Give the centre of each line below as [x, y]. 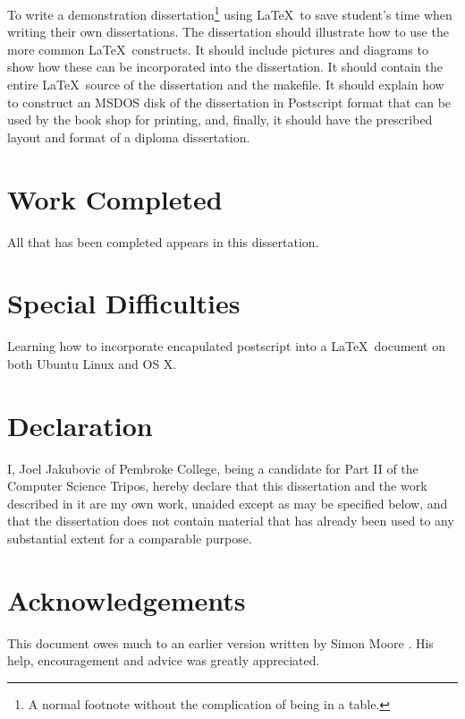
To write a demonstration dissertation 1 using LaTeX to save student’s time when [230, 13]
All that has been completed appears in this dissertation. [163, 241]
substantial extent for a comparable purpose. [130, 538]
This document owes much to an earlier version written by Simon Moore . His [220, 642]
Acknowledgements [127, 599]
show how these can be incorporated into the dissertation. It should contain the [225, 67]
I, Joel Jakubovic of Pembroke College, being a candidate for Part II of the [213, 468]
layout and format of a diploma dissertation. [129, 137]
